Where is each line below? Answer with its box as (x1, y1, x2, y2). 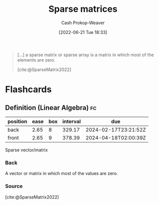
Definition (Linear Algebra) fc (5, 103, 97, 112)
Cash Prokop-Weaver (61, 20, 105, 26)
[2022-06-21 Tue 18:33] (58, 29, 108, 35)
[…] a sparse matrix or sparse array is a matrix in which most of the (17, 52, 154, 58)
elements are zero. (17, 57, 56, 63)
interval (62, 118, 81, 125)
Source (5, 183, 23, 190)
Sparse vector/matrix (5, 147, 48, 153)
